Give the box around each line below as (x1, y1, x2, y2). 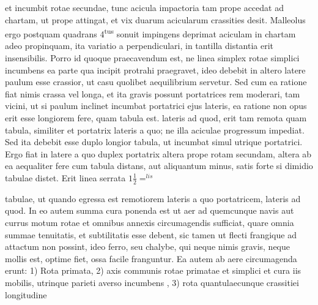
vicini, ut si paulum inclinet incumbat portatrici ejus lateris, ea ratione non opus (5, 99, 307, 112)
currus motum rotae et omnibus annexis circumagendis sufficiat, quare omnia (5, 216, 294, 228)
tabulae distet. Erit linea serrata (5, 171, 126, 184)
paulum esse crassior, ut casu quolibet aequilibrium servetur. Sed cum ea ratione (5, 75, 307, 88)
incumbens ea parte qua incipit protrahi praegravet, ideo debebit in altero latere (5, 63, 306, 76)
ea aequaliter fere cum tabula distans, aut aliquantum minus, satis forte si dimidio (5, 159, 313, 172)
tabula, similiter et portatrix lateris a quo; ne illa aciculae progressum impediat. (5, 123, 305, 136)
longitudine (5, 288, 47, 301)
